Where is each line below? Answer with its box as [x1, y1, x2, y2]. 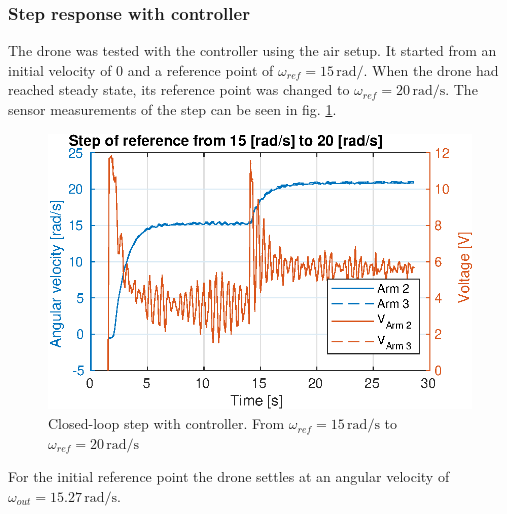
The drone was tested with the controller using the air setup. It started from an [8, 40, 497, 61]
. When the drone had [363, 59, 499, 80]
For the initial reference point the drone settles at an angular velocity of [8, 466, 450, 487]
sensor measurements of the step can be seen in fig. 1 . [8, 99, 337, 119]
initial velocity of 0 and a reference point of [8, 59, 274, 80]
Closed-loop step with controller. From [48, 413, 285, 434]
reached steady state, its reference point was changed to [8, 79, 350, 100]
